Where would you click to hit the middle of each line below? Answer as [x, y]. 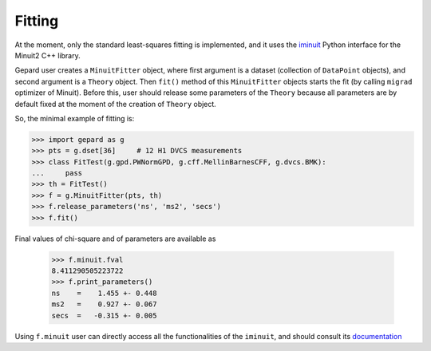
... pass [57, 173]
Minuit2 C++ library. [47, 55]
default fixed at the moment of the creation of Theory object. [116, 104]
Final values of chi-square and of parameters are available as [115, 239]
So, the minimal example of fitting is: [75, 118]
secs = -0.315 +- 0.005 [104, 316]
